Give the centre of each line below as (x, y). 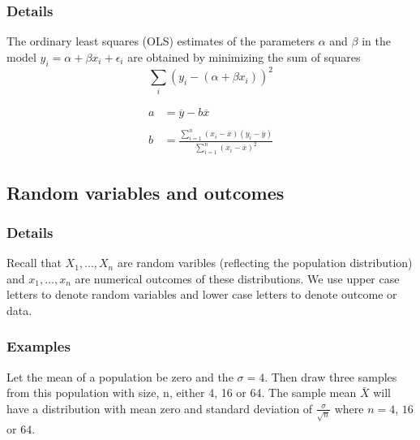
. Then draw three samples (331, 376)
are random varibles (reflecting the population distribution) (265, 263)
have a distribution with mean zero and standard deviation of (160, 408)
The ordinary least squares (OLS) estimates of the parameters (161, 41)
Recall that (34, 263)
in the (376, 41)
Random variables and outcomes (146, 192)
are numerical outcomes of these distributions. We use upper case (237, 278)
